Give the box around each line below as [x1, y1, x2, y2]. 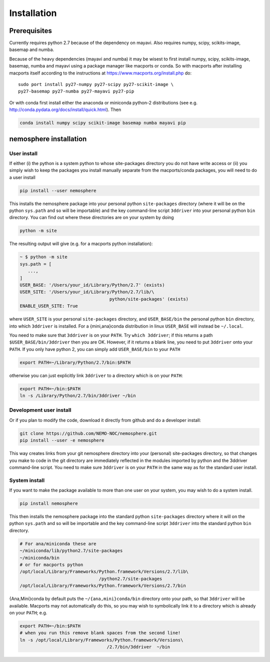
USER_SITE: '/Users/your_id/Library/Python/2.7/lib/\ [19, 289, 154, 295]
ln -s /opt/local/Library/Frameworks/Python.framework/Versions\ [19, 637, 183, 642]
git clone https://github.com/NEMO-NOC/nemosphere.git [19, 430, 157, 436]
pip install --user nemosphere [19, 187, 97, 193]
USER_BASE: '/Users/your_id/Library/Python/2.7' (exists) [19, 282, 165, 287]
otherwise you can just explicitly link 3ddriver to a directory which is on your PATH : [9, 372, 183, 378]
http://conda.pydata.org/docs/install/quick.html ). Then [9, 106, 121, 112]
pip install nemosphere [19, 500, 78, 506]
